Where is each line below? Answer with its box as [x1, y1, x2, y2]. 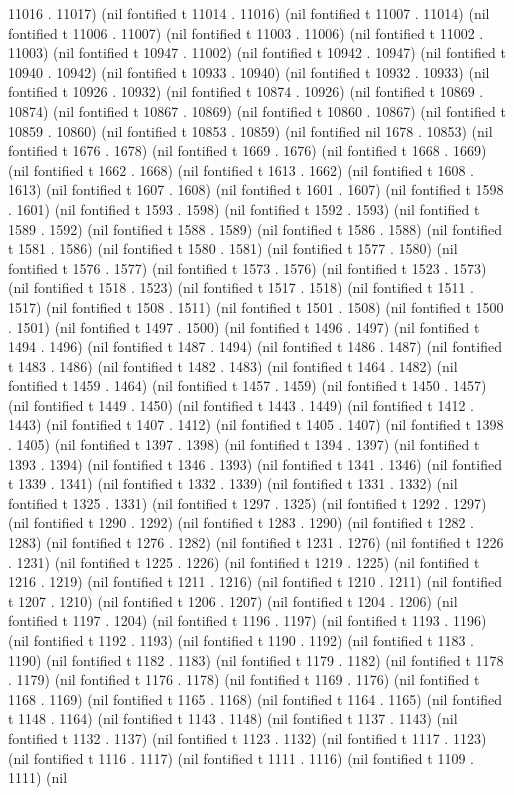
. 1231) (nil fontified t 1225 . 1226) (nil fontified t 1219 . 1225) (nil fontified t [8, 551, 480, 572]
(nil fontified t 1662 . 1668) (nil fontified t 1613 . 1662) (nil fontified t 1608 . [8, 159, 474, 180]
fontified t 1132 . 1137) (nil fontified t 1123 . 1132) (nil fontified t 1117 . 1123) [8, 727, 487, 748]
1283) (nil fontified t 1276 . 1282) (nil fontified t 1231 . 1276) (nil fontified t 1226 [8, 532, 504, 553]
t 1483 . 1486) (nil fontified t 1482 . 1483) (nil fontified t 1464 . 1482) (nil [8, 355, 458, 376]
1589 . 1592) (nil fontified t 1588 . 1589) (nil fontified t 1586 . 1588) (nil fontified [8, 218, 502, 239]
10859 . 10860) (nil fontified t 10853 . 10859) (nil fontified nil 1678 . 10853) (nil [8, 120, 493, 141]
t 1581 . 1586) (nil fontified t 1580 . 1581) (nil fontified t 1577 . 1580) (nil [8, 238, 458, 259]
